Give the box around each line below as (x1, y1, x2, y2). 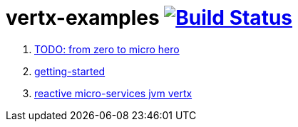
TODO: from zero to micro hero (34, 43, 180, 55)
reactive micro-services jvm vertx (34, 87, 192, 99)
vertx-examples (6, 6, 160, 30)
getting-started (34, 65, 106, 77)
